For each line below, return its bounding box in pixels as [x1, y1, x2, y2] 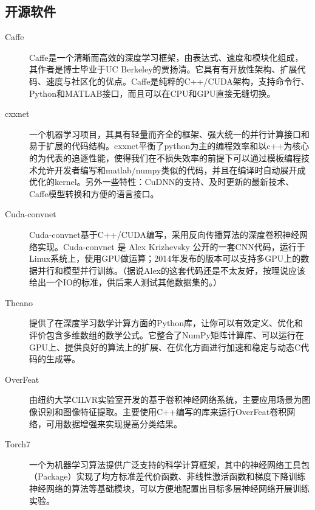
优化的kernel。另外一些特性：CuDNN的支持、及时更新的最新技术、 [29, 175, 294, 188]
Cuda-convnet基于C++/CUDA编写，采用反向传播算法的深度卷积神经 [29, 228, 300, 240]
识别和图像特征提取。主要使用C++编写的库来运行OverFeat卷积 [37, 405, 287, 418]
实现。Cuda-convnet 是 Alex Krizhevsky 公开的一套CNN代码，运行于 [37, 240, 305, 253]
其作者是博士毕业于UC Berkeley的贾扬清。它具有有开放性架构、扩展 [29, 63, 297, 75]
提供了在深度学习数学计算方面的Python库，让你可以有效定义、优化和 [29, 316, 303, 329]
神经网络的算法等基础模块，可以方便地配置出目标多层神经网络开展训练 [29, 482, 310, 495]
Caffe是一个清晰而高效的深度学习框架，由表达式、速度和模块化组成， [29, 51, 303, 63]
